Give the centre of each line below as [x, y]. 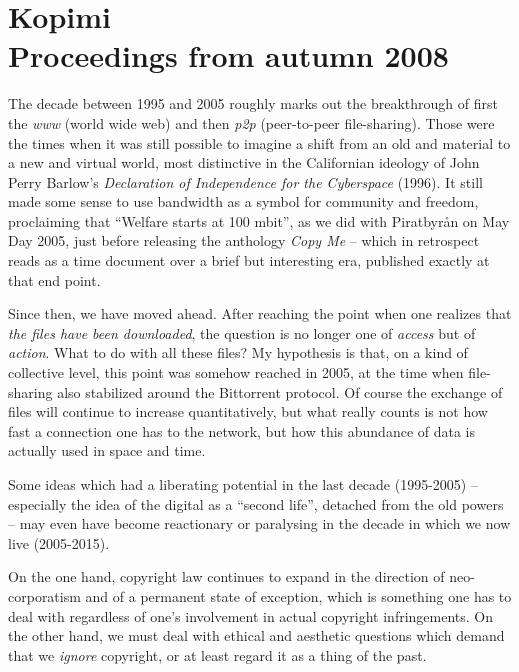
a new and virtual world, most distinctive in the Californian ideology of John [244, 162]
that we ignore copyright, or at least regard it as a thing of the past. [217, 654]
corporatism [44, 595]
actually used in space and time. [107, 450]
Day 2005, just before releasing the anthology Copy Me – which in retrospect [244, 240]
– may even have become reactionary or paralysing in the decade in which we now [259, 523]
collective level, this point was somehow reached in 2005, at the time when [236, 372]
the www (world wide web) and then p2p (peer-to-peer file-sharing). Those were [251, 122]
